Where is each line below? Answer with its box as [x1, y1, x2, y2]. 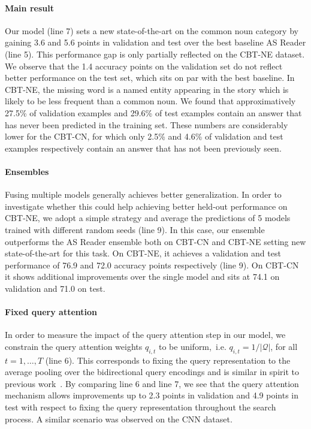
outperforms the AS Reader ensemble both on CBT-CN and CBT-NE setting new [5, 235, 306, 247]
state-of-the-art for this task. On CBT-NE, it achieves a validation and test [5, 247, 281, 259]
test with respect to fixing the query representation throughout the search [5, 401, 276, 413]
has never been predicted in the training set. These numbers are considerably [5, 118, 288, 131]
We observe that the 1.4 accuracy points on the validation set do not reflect [5, 59, 283, 72]
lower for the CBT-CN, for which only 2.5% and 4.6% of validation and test [5, 130, 283, 143]
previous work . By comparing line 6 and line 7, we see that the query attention [5, 377, 299, 389]
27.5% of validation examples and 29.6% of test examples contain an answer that [5, 106, 302, 119]
